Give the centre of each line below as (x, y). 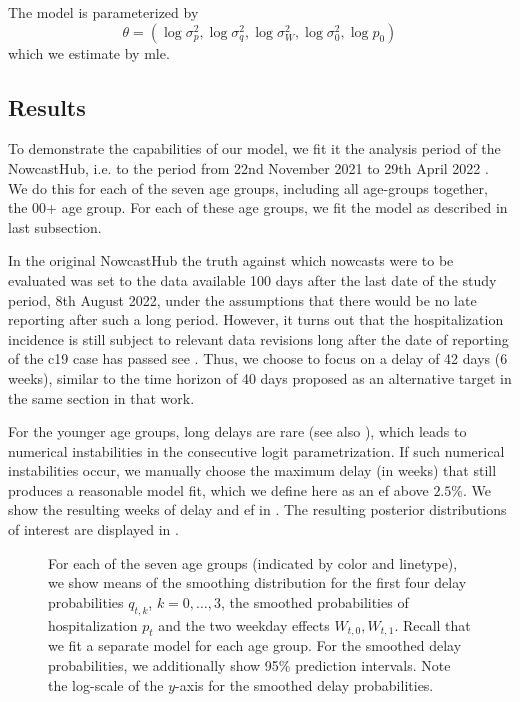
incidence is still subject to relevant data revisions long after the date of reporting (258, 338)
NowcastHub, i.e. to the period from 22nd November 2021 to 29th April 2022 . (248, 167)
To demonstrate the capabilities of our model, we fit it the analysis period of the (254, 148)
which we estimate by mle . (89, 52)
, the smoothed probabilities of (315, 601)
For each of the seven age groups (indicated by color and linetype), (253, 562)
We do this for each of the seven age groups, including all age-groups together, (248, 187)
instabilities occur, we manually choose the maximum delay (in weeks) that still (252, 470)
